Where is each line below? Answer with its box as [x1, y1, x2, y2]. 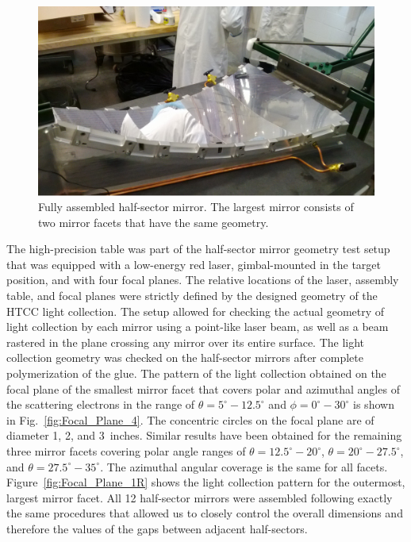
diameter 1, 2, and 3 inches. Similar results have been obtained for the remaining [6, 427, 402, 444]
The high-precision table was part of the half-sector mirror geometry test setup [6, 240, 390, 257]
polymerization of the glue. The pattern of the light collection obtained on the [6, 365, 386, 382]
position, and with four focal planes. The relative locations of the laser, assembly [6, 271, 399, 288]
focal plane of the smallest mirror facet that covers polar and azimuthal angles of [6, 380, 400, 397]
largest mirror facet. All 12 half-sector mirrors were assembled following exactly [6, 489, 393, 505]
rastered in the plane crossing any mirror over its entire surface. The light [6, 333, 365, 350]
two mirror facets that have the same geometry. [38, 213, 269, 230]
